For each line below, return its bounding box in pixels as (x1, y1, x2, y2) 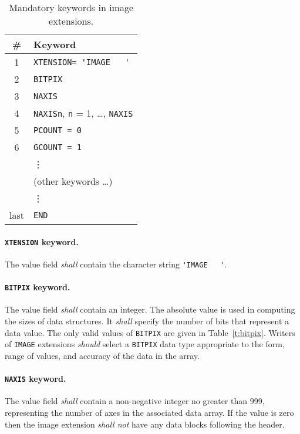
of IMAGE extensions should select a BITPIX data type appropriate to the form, (5, 338, 285, 350)
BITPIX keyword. (5, 281, 70, 293)
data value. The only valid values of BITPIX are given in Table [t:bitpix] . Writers (5, 326, 295, 338)
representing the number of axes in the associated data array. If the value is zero (5, 406, 294, 418)
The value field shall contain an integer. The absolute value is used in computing (5, 303, 295, 316)
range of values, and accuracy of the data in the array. (5, 349, 200, 361)
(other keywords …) (33, 174, 113, 188)
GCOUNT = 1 (33, 142, 82, 152)
